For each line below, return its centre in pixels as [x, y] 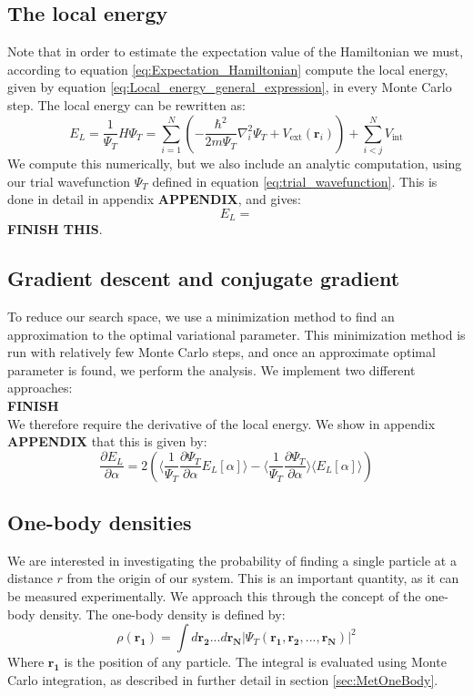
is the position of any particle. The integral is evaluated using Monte [255, 662]
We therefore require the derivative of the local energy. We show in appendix [221, 423]
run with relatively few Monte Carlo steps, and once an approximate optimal [221, 352]
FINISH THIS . [55, 229]
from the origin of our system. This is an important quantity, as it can [263, 578]
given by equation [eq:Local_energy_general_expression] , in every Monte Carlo [230, 87]
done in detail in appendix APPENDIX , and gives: [155, 199]
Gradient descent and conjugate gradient [204, 278]
